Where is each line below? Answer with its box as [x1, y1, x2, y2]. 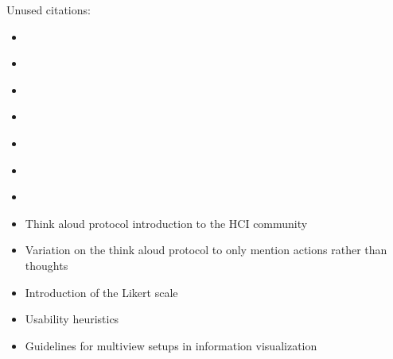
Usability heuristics [25, 311, 119, 327]
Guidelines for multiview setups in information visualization [25, 337, 317, 353]
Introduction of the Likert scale [25, 284, 178, 300]
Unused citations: [6, 2, 91, 17]
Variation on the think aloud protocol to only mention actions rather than [25, 241, 387, 258]
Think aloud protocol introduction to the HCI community [25, 214, 308, 231]
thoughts [25, 257, 68, 273]
